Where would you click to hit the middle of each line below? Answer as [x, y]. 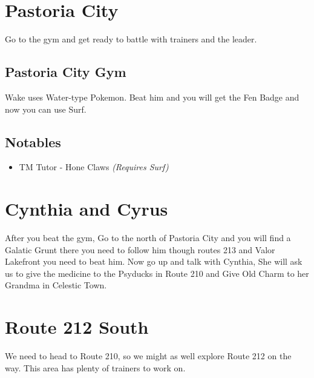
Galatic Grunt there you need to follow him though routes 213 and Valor [140, 249]
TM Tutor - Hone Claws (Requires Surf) [94, 167]
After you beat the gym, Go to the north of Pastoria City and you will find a [148, 238]
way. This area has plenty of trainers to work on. [95, 367]
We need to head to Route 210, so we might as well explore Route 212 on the [148, 356]
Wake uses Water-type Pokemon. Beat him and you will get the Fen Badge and [152, 97]
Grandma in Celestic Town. [56, 285]
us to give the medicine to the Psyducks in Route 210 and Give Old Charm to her [157, 273]
